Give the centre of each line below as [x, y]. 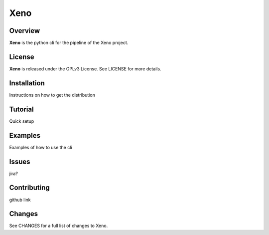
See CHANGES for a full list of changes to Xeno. [59, 226]
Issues [20, 161]
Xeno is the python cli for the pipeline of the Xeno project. [69, 43]
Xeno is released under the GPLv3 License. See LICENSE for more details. [85, 69]
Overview [25, 31]
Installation [27, 83]
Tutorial [22, 109]
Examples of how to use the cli [41, 147]
